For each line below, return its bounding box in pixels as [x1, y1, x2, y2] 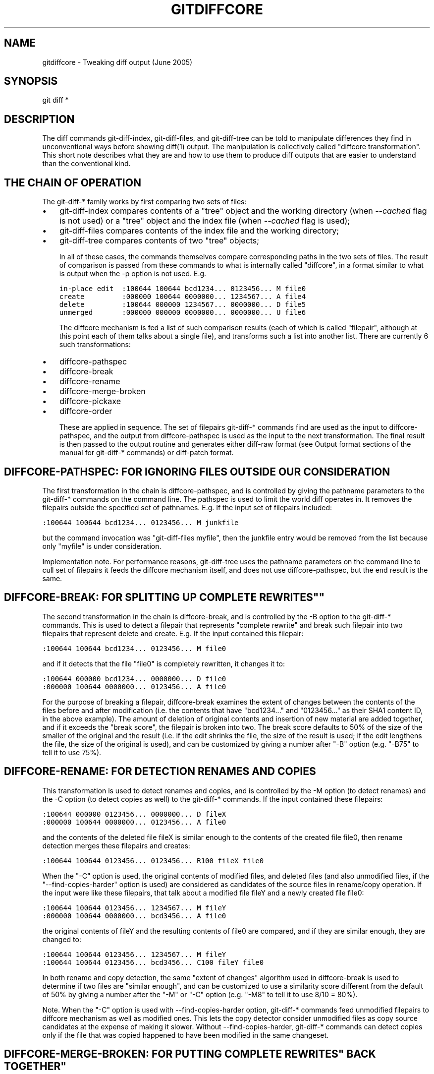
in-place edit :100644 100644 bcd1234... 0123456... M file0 [59, 285, 306, 293]
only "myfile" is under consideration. [42, 541, 162, 550]
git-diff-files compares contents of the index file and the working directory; [59, 226, 339, 236]
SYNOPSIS [4, 75, 58, 88]
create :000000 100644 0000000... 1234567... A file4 [59, 293, 306, 301]
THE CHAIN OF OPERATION [4, 176, 141, 189]
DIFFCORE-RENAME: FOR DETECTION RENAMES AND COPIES [4, 765, 316, 778]
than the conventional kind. [42, 159, 131, 168]
